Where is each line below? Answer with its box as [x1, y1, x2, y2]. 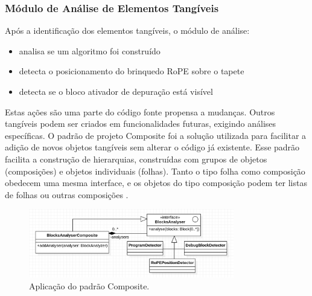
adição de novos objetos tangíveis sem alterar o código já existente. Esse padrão [5, 141, 300, 153]
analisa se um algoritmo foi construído [19, 44, 161, 57]
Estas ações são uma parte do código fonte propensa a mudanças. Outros [5, 105, 275, 118]
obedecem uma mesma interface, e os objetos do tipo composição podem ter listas [5, 176, 307, 189]
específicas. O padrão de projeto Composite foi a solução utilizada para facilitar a [5, 129, 307, 141]
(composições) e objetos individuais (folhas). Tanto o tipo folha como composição [5, 164, 305, 177]
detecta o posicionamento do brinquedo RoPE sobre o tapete [19, 65, 244, 77]
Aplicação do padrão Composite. [29, 279, 150, 292]
